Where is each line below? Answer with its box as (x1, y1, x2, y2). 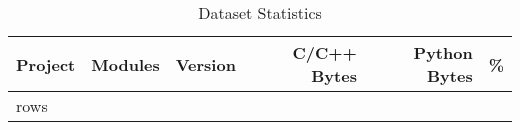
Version (175, 52, 236, 76)
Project (16, 52, 76, 76)
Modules (91, 52, 160, 76)
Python (413, 41, 473, 64)
